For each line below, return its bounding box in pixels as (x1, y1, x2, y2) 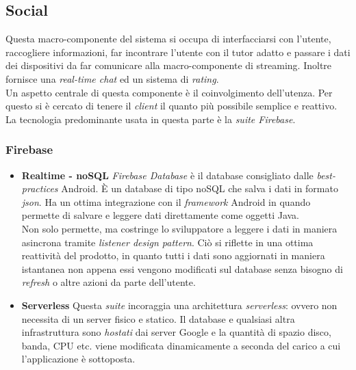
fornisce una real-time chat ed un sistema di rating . (5, 71, 219, 85)
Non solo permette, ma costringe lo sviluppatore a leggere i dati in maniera (21, 221, 338, 235)
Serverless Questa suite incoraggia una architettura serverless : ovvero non (21, 298, 338, 312)
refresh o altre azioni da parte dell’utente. (21, 275, 196, 289)
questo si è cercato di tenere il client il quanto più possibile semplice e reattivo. (5, 98, 338, 113)
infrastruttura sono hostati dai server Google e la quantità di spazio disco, (21, 325, 331, 339)
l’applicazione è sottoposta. (21, 352, 136, 366)
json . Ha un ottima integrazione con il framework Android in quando (21, 194, 311, 209)
